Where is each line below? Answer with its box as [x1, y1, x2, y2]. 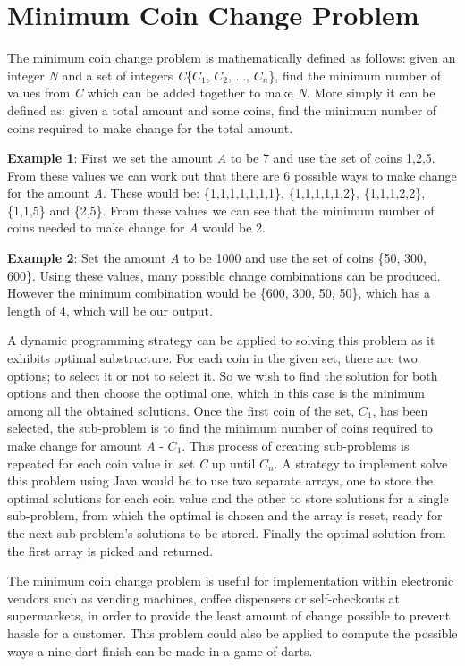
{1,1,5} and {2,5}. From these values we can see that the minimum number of [7, 200, 435, 219]
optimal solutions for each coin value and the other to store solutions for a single [7, 488, 449, 507]
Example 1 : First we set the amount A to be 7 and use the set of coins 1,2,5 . [7, 148, 435, 167]
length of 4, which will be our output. [7, 300, 213, 319]
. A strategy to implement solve [274, 453, 448, 472]
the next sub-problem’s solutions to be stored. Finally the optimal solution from [7, 523, 446, 542]
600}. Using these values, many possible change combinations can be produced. [7, 266, 441, 284]
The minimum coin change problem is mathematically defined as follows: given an [7, 48, 456, 67]
